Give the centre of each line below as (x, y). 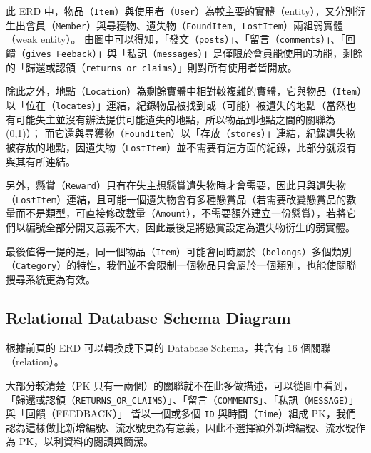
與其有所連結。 (41, 161)
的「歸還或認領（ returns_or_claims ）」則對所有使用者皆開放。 (152, 67)
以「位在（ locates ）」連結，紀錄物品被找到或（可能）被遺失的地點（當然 (176, 105)
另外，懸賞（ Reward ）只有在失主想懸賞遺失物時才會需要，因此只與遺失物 (176, 185)
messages (178, 54)
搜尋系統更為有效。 (51, 279)
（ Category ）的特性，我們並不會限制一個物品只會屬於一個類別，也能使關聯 (181, 265)
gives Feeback (59, 54)
